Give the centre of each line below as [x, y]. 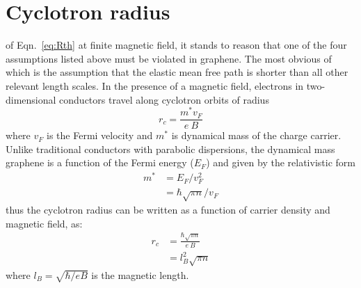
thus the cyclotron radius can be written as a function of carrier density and [168, 210]
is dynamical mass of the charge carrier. [256, 135]
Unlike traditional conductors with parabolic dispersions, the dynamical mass [170, 149]
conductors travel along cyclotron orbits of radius [164, 99]
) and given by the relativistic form [281, 162]
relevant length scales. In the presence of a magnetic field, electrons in [155, 85]
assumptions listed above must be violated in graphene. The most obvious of [169, 58]
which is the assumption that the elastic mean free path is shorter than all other [177, 72]
